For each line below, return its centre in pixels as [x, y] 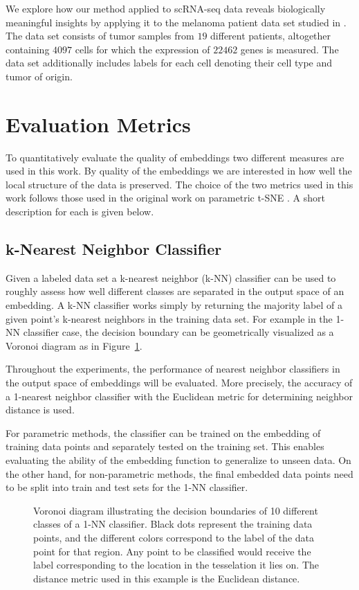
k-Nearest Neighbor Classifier [114, 249]
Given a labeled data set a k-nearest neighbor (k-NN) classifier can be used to [171, 277]
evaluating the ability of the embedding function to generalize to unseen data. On [178, 459]
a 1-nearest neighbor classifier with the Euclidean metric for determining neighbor [179, 396]
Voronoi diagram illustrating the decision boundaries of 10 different [176, 510]
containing [28, 49]
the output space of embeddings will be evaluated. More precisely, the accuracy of [179, 383]
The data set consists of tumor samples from [100, 36]
